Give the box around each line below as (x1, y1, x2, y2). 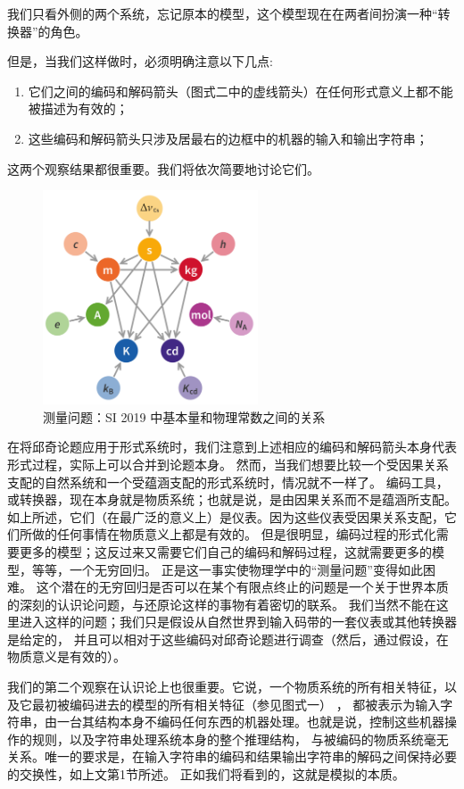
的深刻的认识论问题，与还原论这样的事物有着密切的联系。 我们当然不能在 (7, 594, 436, 613)
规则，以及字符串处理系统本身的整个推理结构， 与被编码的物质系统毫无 (31, 729, 449, 748)
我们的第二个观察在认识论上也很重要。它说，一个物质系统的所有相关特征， (7, 677, 444, 696)
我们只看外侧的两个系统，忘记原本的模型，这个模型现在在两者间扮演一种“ (7, 4, 438, 22)
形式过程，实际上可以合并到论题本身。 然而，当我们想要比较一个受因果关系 (7, 454, 449, 473)
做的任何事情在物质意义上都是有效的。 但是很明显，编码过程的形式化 (31, 525, 436, 544)
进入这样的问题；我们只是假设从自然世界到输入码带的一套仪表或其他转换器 (19, 612, 457, 631)
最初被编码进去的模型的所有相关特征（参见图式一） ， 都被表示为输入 (31, 694, 441, 713)
